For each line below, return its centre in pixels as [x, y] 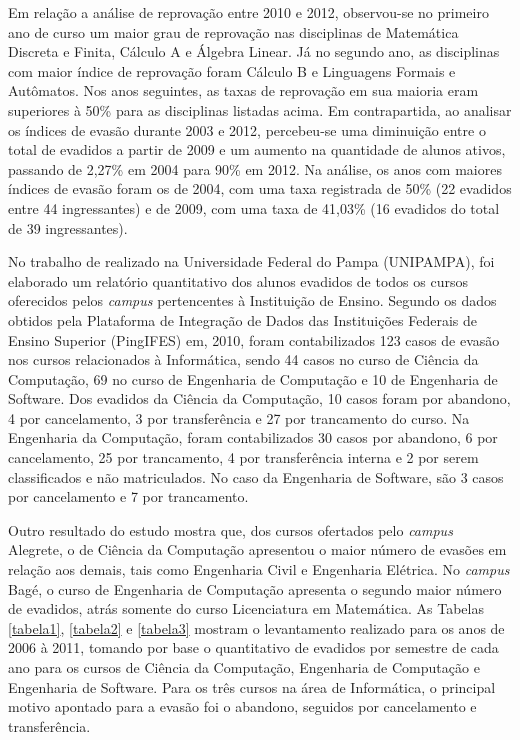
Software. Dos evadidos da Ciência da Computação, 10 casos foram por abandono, [259, 398]
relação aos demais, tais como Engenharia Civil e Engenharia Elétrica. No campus [259, 569]
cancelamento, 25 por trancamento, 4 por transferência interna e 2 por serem [243, 457]
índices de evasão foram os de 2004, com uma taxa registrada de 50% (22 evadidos [260, 188]
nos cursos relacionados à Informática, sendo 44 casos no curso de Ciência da [243, 359]
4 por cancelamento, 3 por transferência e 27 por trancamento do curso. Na [239, 417]
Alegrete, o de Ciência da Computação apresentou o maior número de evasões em [257, 549]
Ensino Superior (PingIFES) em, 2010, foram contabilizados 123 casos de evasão [254, 339]
